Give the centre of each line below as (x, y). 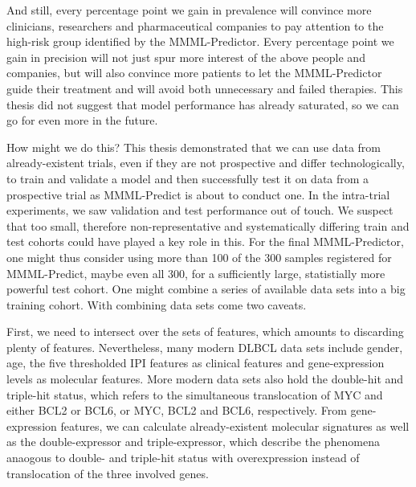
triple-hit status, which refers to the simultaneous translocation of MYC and (195, 394)
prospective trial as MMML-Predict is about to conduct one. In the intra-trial (198, 194)
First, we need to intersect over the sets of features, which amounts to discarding (205, 331)
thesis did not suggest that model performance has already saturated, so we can (203, 104)
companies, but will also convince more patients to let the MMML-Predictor (194, 73)
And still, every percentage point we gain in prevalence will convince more (189, 10)
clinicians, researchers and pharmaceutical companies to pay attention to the (195, 25)
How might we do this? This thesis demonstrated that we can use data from (194, 147)
